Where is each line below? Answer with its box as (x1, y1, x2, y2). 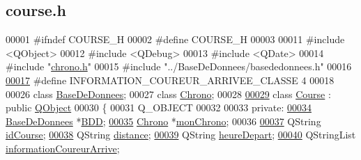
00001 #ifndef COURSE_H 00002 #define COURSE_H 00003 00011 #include (6, 32, 345, 47)
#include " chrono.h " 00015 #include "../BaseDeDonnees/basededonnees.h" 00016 (6, 59, 352, 74)
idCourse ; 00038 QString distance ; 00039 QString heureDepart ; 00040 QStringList (6, 127, 356, 142)
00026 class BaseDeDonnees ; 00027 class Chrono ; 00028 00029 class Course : (6, 86, 331, 101)
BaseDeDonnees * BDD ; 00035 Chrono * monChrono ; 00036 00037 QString (6, 113, 321, 128)
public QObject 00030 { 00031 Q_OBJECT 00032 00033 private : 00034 (6, 100, 312, 115)
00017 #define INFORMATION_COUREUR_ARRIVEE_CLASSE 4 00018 (6, 72, 335, 87)
